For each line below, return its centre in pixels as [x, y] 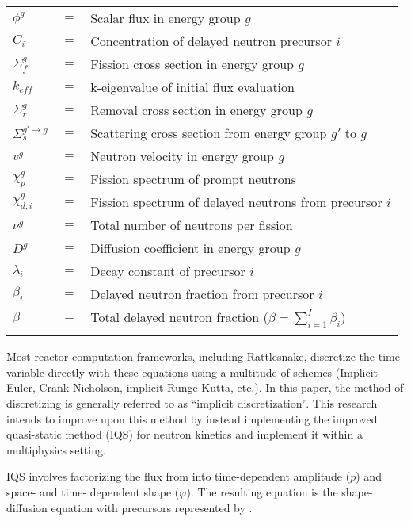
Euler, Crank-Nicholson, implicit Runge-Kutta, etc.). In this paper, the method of [205, 387]
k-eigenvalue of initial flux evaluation [192, 87]
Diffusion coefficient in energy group [190, 248]
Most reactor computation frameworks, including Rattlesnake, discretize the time [203, 356]
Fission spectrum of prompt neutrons [193, 179]
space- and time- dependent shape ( [93, 491]
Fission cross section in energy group [192, 64]
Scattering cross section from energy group [209, 133]
